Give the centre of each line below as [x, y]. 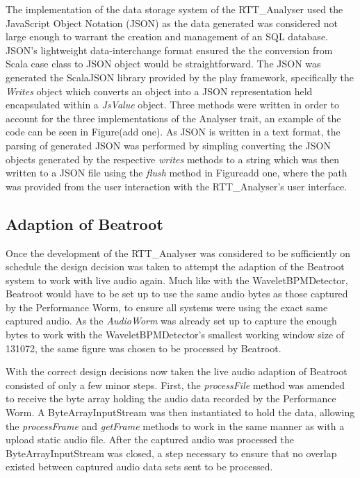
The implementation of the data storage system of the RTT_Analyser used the [174, 9]
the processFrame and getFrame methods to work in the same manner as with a [175, 426]
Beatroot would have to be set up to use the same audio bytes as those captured [177, 294]
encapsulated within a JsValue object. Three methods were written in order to [172, 105]
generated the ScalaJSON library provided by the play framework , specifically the [180, 77]
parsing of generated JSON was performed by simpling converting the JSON [168, 145]
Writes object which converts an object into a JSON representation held [159, 91]
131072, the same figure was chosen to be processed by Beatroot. [144, 348]
